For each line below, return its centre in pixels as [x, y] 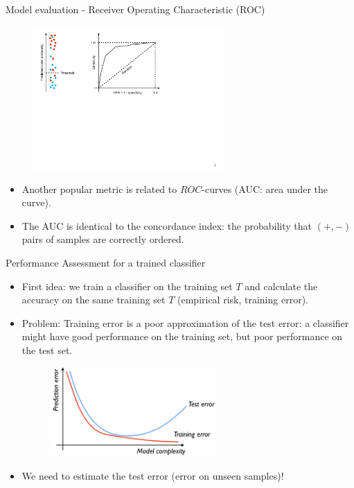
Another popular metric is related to [99, 188]
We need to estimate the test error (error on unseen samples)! [153, 476]
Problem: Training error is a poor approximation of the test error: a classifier [185, 322]
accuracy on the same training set [94, 300]
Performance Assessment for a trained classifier [106, 262]
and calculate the [281, 286]
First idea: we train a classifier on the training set [127, 286]
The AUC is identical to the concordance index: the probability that [167, 225]
